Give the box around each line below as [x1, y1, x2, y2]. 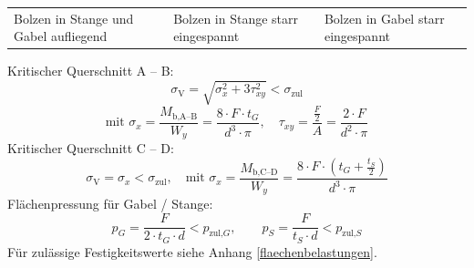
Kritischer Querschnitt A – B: [7, 61, 174, 80]
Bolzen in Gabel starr [324, 8, 445, 27]
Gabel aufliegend [14, 26, 108, 46]
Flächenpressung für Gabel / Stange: [7, 194, 213, 213]
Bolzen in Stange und [14, 8, 134, 27]
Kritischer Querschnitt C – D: [7, 139, 174, 158]
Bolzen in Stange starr [173, 8, 299, 27]
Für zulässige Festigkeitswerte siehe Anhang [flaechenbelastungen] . [7, 242, 377, 261]
